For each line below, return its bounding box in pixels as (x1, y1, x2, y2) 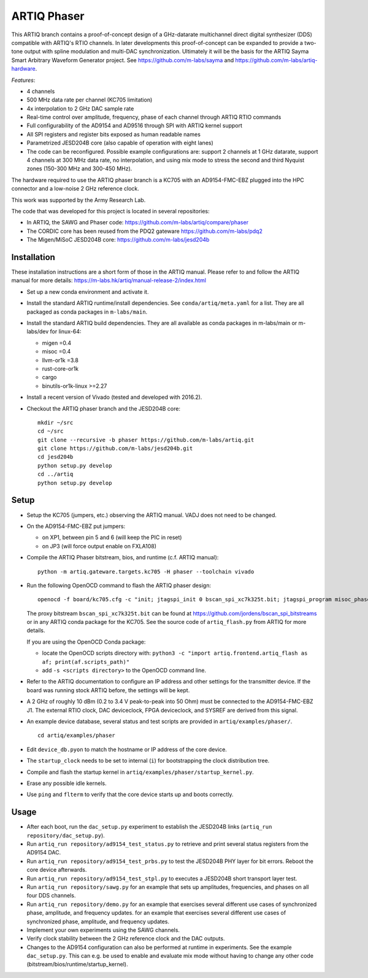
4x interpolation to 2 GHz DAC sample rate (26, 105, 134, 112)
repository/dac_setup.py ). (26, 832, 105, 839)
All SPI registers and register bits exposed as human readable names (26, 130, 201, 138)
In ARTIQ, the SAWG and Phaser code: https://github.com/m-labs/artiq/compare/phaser (26, 219, 248, 226)
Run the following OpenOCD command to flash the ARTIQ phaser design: (26, 582, 212, 589)
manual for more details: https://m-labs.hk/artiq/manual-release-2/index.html (11, 277, 207, 284)
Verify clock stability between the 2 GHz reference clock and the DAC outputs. (26, 935, 225, 942)
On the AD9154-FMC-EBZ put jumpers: (26, 523, 126, 530)
